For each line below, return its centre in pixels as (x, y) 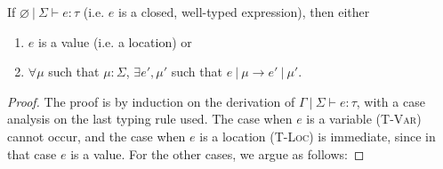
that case (32, 153)
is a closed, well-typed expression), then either (244, 12)
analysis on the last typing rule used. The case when (150, 119)
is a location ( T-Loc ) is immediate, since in (318, 136)
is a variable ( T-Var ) (364, 119)
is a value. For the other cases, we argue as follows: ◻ (217, 153)
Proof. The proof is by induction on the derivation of (151, 101)
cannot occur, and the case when (97, 136)
